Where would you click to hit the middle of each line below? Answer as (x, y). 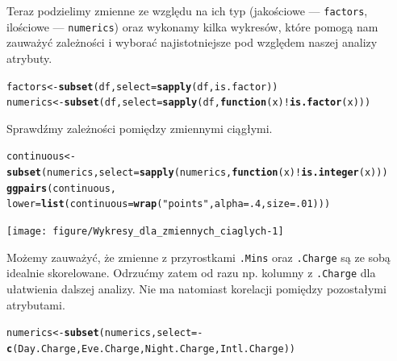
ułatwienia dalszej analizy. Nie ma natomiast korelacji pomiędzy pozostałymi (196, 288)
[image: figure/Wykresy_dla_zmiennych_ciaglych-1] (145, 232)
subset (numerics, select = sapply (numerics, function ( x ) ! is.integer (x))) (197, 173)
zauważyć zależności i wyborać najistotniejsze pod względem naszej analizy (192, 42)
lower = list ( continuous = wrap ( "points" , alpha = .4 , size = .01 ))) (169, 204)
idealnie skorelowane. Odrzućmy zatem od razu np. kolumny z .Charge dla (191, 273)
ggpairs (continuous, (62, 188)
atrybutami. (36, 304)
